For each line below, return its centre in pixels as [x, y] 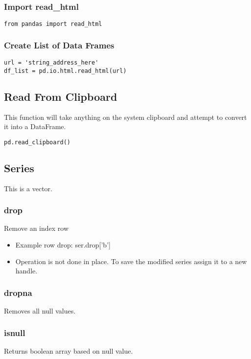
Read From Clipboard [61, 96]
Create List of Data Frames [59, 45]
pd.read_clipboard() [37, 142]
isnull [15, 332]
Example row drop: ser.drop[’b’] [63, 245]
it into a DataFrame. [35, 126]
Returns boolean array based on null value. [68, 350]
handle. [26, 271]
